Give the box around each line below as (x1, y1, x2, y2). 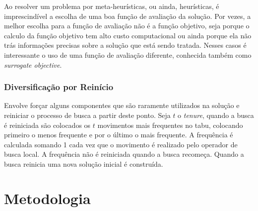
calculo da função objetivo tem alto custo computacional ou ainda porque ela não (4, 30, 252, 40)
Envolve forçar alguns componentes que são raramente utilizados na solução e (4, 100, 240, 110)
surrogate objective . (4, 59, 62, 70)
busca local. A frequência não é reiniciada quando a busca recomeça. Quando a (4, 149, 244, 159)
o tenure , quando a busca (178, 109, 254, 120)
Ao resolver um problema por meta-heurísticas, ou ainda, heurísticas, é (4, 1, 219, 11)
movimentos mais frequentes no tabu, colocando (97, 119, 243, 130)
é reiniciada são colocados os (4, 119, 91, 130)
